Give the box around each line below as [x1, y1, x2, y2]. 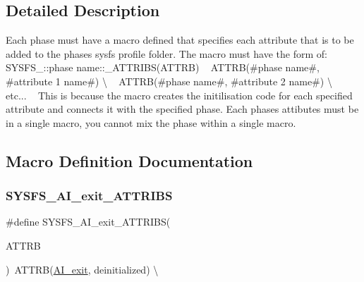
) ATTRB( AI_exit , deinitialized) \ [6, 262, 159, 276]
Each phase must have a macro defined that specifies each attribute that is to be [6, 32, 354, 47]
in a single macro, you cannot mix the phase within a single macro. [6, 115, 296, 130]
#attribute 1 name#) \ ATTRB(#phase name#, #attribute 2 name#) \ [6, 73, 332, 88]
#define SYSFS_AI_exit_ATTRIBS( [6, 214, 171, 229]
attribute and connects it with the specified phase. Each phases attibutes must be [6, 102, 359, 116]
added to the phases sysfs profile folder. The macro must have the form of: [6, 46, 327, 61]
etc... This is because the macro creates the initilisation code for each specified [6, 87, 353, 102]
